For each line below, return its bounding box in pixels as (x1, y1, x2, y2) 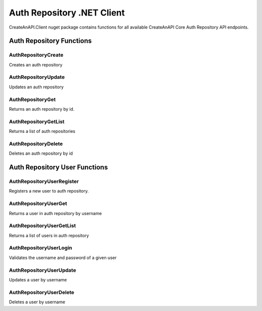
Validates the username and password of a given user (9, 255, 117, 261)
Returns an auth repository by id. (9, 106, 75, 112)
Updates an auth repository (9, 84, 64, 90)
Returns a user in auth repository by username (9, 210, 102, 216)
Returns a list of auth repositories (9, 129, 75, 134)
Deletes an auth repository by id (9, 150, 73, 156)
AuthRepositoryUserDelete (9, 289, 75, 295)
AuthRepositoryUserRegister (9, 178, 79, 185)
